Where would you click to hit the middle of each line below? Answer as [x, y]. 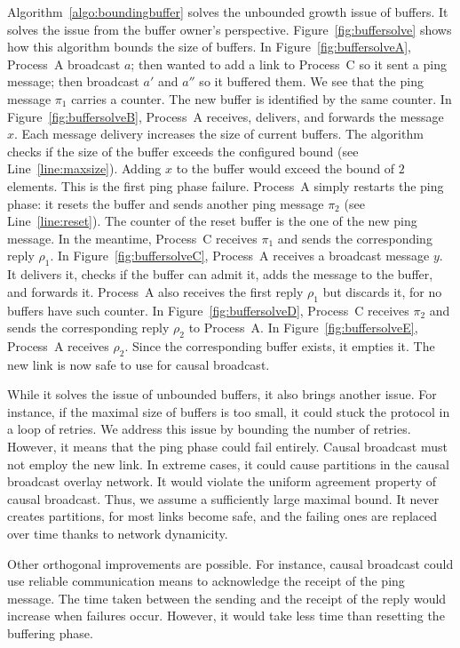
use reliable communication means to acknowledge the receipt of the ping [206, 581]
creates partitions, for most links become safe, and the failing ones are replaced [222, 516]
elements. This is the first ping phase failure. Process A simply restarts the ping [226, 185]
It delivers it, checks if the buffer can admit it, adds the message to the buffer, [220, 274]
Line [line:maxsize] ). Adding [84, 168]
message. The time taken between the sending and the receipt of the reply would [227, 598]
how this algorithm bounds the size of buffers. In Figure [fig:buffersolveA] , [210, 47]
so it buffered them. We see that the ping [311, 81]
